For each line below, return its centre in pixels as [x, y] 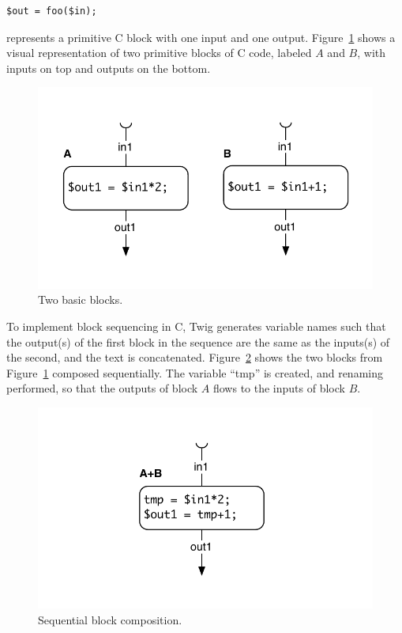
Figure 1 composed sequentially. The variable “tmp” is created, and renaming [195, 372]
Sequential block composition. [110, 619]
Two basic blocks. [81, 299]
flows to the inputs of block [279, 388]
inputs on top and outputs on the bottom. [109, 68]
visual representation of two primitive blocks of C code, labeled [159, 53]
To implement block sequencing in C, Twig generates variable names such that [196, 326]
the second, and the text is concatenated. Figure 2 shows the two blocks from [195, 357]
